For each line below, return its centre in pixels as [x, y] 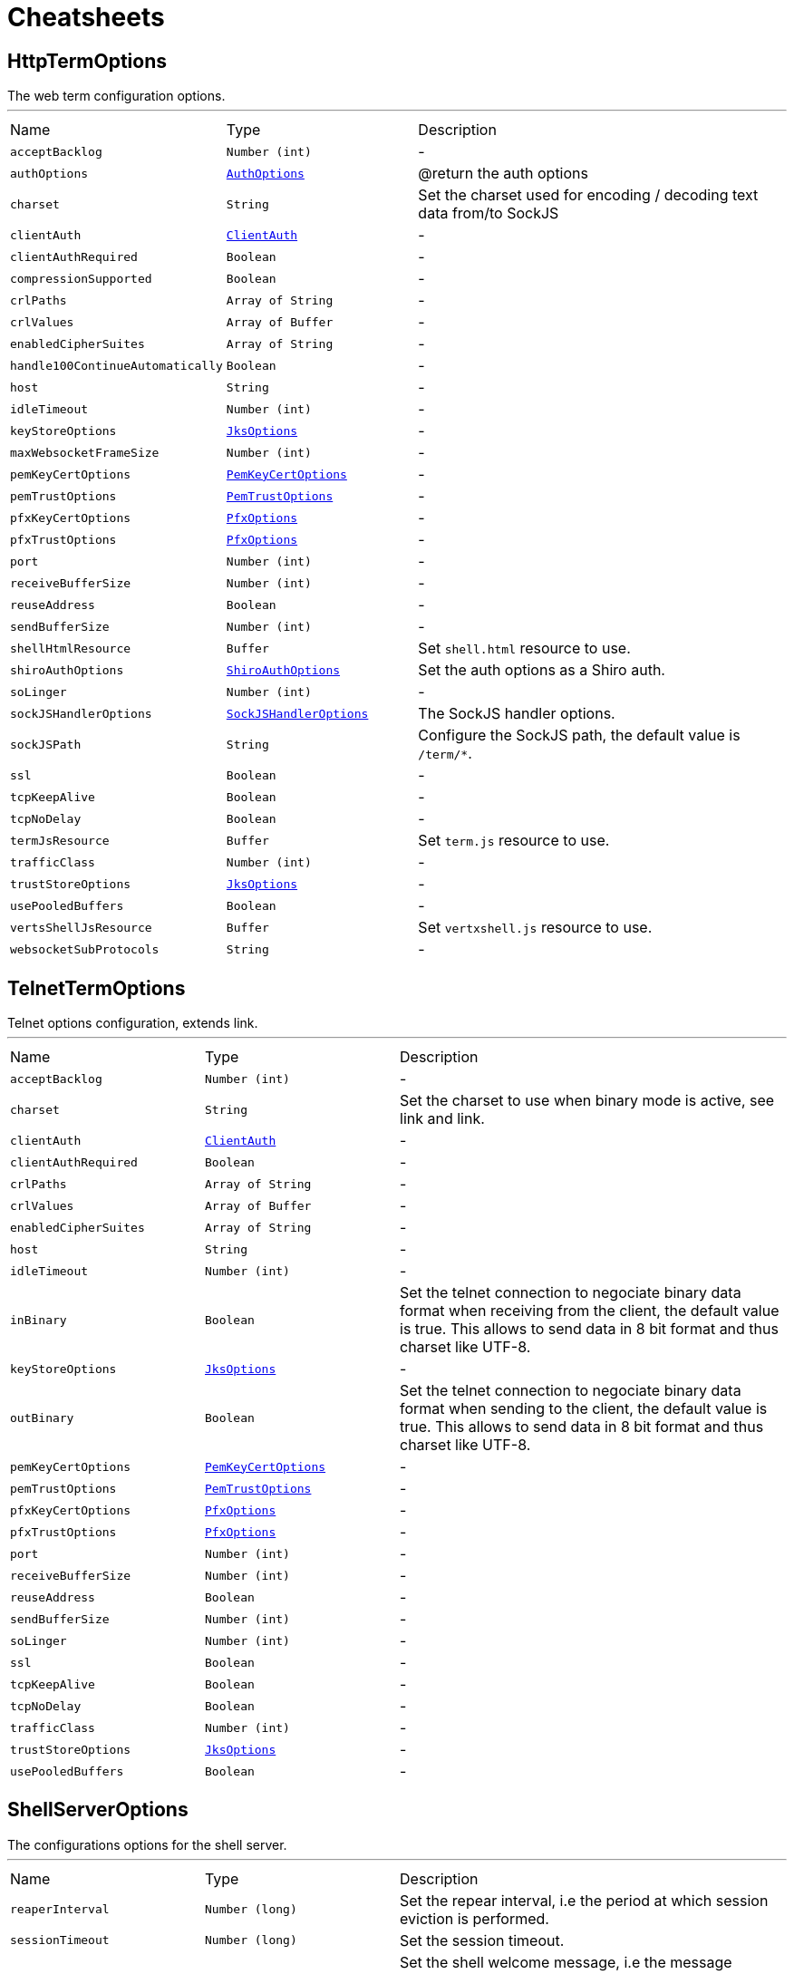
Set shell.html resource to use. [524, 648]
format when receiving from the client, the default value [590, 1311]
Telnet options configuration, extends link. [133, 1023]
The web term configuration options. [116, 96]
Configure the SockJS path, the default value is [579, 735]
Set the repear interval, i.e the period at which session [584, 1900]
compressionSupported [81, 278]
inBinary [39, 1320]
